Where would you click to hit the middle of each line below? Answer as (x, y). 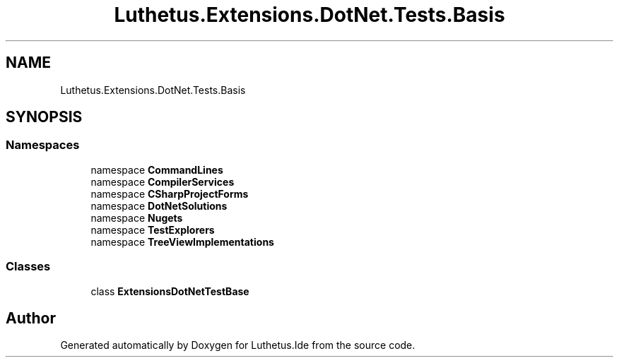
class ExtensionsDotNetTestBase (170, 291)
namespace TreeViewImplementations (182, 242)
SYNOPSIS (44, 117)
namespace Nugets (137, 218)
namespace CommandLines (157, 169)
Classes (28, 267)
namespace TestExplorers (153, 230)
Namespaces (43, 145)
